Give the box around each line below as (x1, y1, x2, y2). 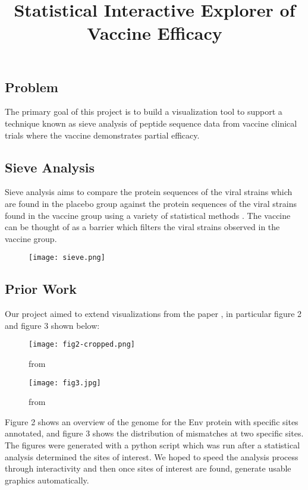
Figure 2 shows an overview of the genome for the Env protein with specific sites (5, 415, 298, 428)
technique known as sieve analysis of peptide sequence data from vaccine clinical (5, 117, 297, 129)
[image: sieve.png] (29, 253, 105, 262)
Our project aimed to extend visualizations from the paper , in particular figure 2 (5, 307, 302, 320)
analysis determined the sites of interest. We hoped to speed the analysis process (5, 450, 298, 463)
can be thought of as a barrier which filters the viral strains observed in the (5, 221, 280, 233)
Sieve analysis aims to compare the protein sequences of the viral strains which (5, 186, 293, 198)
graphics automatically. (5, 473, 89, 486)
